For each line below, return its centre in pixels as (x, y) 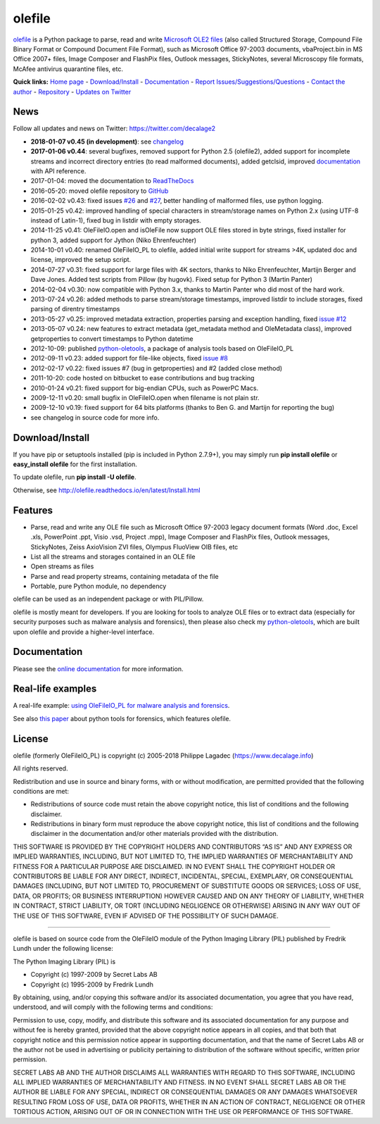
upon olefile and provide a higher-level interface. (84, 632)
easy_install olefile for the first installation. (75, 464)
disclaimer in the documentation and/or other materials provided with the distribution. (154, 834)
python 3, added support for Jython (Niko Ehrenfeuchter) (114, 240)
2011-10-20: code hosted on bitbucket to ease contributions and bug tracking (142, 378)
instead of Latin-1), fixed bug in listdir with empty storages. (116, 220)
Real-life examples (55, 689)
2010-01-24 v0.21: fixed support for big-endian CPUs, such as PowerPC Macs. (145, 388)
